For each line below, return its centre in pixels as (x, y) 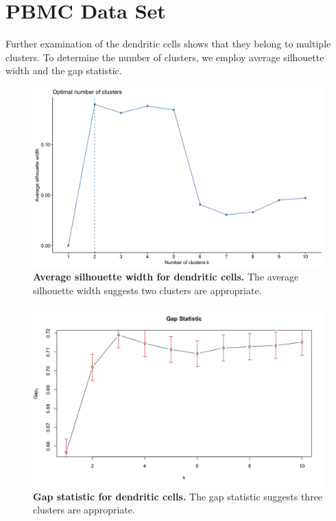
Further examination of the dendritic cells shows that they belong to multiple (168, 44)
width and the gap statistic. (64, 70)
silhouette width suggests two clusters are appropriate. (147, 290)
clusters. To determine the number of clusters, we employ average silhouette (165, 57)
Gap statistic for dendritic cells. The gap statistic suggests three (178, 496)
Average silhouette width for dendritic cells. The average (166, 277)
